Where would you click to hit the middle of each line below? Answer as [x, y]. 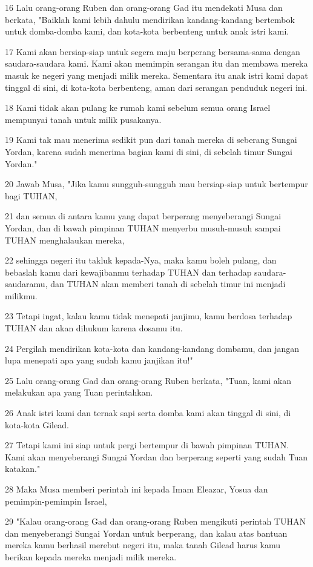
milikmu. [21, 295]
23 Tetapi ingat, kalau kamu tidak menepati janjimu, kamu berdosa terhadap [149, 316]
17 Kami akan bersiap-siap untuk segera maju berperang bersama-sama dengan [153, 51]
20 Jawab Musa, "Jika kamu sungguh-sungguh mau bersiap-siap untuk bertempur [156, 184]
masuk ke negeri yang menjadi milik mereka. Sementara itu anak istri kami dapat [156, 75]
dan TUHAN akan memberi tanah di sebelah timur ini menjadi [168, 284]
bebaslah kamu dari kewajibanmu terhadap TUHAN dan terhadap [128, 272]
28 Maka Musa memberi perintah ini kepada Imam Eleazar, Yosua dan [137, 489]
